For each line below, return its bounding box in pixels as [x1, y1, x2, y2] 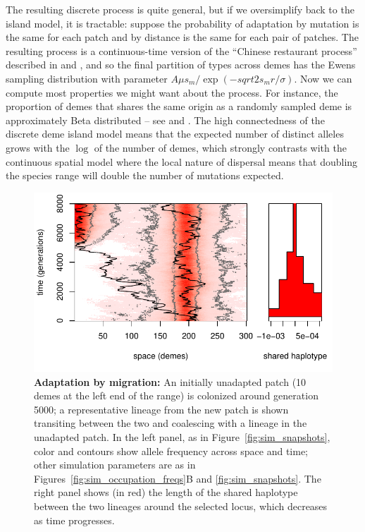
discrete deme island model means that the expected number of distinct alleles [6, 126, 344, 141]
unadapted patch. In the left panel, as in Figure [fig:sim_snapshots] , [34, 430, 330, 445]
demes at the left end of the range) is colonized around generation [34, 388, 318, 403]
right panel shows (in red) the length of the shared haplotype [34, 485, 298, 500]
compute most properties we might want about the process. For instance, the [6, 85, 338, 99]
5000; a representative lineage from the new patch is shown [34, 401, 289, 416]
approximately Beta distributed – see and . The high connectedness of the [6, 112, 325, 127]
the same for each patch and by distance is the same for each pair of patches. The [6, 30, 359, 44]
